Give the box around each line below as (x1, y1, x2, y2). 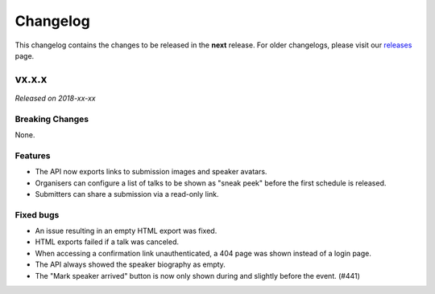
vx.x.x (14, 72, 48, 86)
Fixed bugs (14, 209, 60, 220)
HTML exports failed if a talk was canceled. (35, 237, 179, 247)
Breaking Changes (14, 113, 89, 125)
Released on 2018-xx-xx (14, 93, 96, 103)
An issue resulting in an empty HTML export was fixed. (35, 226, 217, 236)
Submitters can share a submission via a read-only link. (35, 189, 219, 198)
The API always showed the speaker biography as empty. (35, 259, 226, 269)
